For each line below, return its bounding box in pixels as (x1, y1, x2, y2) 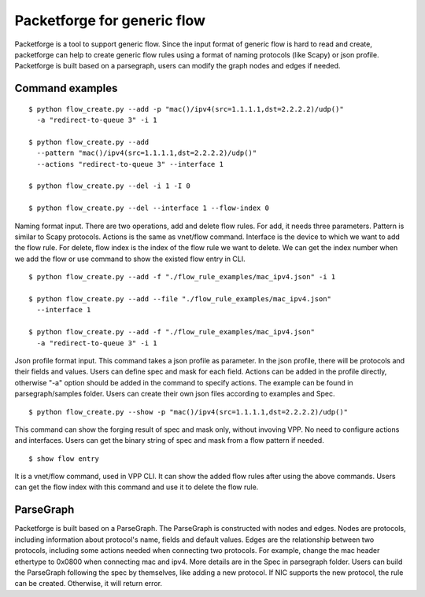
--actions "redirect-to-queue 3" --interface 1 (36, 160, 224, 168)
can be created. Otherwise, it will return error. (14, 579, 163, 588)
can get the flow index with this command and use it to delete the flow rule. (14, 482, 259, 492)
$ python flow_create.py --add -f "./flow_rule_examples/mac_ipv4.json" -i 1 (28, 272, 336, 282)
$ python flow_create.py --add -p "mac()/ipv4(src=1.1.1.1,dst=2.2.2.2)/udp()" (28, 105, 344, 113)
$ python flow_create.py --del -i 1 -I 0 (28, 182, 190, 190)
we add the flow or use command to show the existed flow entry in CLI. (14, 254, 246, 263)
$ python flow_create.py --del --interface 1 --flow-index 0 (28, 204, 269, 212)
